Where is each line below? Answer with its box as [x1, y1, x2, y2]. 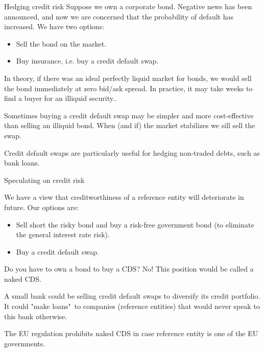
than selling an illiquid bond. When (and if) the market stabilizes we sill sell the [4, 120, 255, 131]
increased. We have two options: [4, 21, 104, 32]
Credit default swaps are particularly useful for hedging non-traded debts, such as [4, 147, 260, 158]
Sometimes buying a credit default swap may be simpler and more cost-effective [4, 110, 254, 120]
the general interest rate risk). [16, 229, 110, 240]
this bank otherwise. [4, 310, 67, 321]
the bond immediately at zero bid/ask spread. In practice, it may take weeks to [4, 82, 253, 93]
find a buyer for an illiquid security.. [4, 93, 117, 103]
